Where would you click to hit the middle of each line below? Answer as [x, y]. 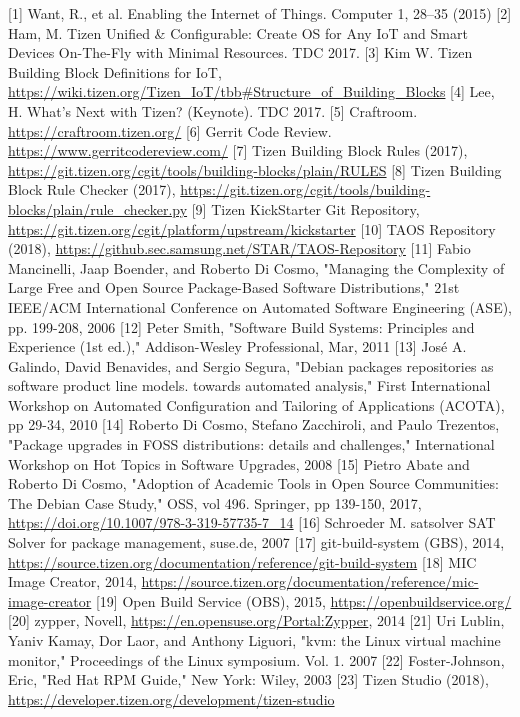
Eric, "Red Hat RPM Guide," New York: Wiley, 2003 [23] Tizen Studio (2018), [248, 679]
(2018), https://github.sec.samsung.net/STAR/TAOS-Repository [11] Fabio [239, 248]
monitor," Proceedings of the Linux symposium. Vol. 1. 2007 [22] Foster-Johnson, [256, 659]
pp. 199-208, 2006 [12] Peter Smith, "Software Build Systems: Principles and [241, 326]
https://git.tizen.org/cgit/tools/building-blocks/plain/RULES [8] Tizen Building [255, 169]
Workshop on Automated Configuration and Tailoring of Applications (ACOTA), [256, 404]
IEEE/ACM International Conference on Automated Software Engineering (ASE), [260, 306]
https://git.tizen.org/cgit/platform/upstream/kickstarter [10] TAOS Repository [252, 228]
